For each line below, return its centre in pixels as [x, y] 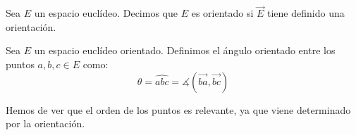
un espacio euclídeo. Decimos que [106, 13]
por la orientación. [45, 123]
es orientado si [222, 13]
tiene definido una [306, 13]
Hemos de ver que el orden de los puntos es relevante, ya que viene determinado [178, 109]
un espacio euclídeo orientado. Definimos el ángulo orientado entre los [185, 50]
